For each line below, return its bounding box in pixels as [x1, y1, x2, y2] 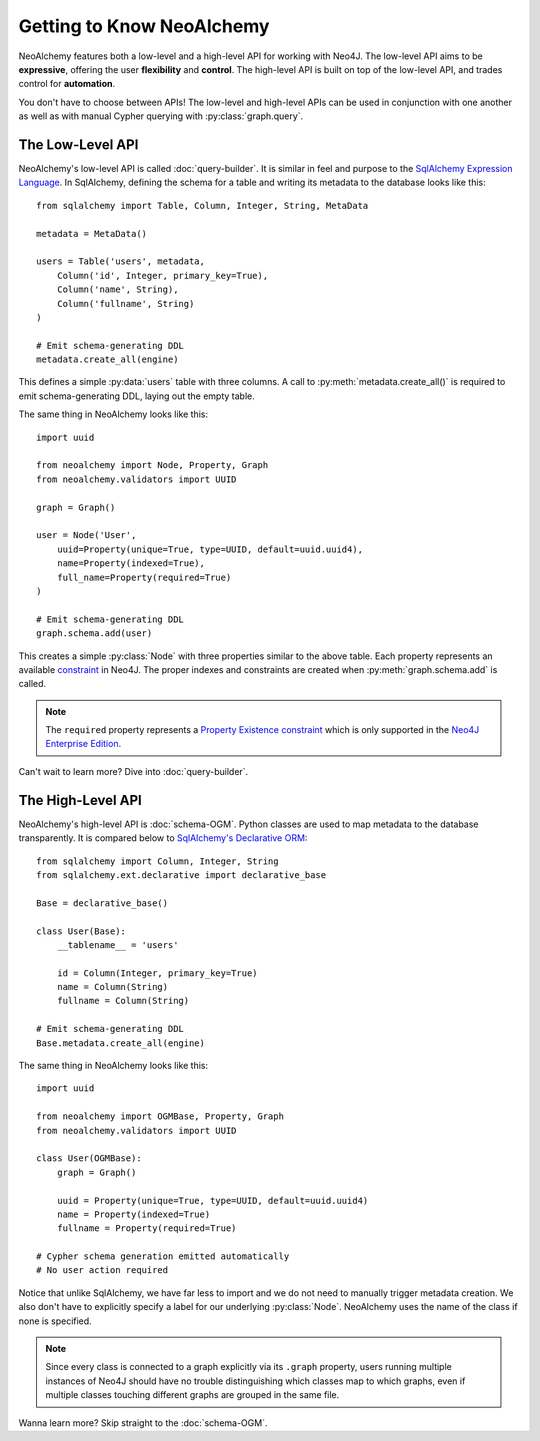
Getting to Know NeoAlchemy [18, 15, 270, 37]
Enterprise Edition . [45, 738, 122, 750]
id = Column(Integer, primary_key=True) [56, 967, 259, 979]
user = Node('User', [36, 530, 137, 541]
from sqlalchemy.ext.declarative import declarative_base [36, 869, 327, 880]
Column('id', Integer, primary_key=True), [56, 270, 269, 281]
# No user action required [36, 1265, 169, 1276]
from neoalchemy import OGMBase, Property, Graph [36, 1111, 285, 1122]
